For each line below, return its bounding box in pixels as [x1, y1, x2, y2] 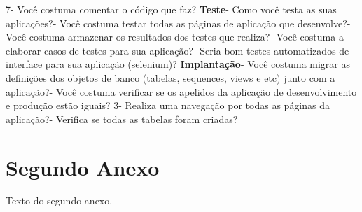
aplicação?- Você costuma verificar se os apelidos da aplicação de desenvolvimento [6, 84, 357, 99]
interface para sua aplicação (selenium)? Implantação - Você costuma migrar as [6, 57, 351, 71]
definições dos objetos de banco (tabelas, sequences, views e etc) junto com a [6, 70, 335, 85]
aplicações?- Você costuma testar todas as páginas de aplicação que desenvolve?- [6, 15, 351, 30]
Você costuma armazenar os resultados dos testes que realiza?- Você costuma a [6, 29, 344, 44]
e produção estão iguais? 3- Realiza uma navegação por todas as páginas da [6, 98, 330, 113]
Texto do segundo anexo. [6, 193, 113, 208]
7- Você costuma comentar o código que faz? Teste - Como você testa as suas [6, 2, 337, 16]
